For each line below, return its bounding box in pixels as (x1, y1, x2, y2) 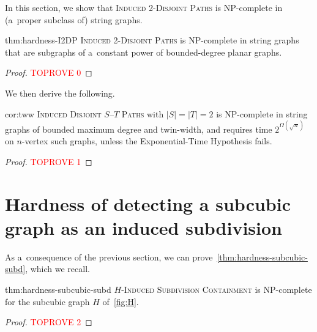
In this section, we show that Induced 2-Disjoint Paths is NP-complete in (5, 1, 283, 13)
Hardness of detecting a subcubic (5, 191, 291, 216)
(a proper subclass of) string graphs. (5, 13, 143, 26)
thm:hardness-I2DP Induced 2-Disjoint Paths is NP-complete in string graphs (5, 34, 299, 46)
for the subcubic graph (5, 295, 90, 308)
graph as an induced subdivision (5, 215, 282, 240)
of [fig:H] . (102, 295, 139, 308)
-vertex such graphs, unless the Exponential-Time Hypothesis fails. (21, 135, 272, 147)
